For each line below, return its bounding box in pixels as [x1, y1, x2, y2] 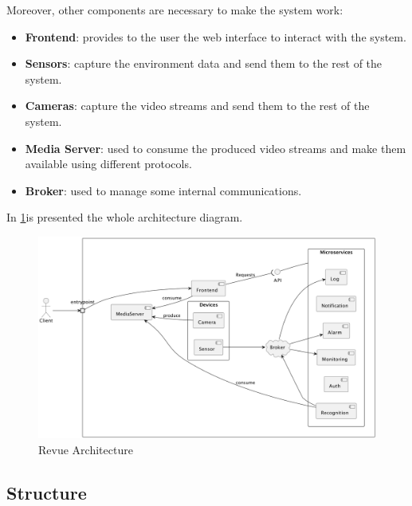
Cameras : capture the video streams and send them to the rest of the [25, 97, 370, 114]
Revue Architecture [38, 441, 133, 457]
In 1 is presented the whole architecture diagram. [6, 209, 243, 226]
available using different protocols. [25, 155, 192, 172]
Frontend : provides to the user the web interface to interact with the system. [25, 28, 406, 45]
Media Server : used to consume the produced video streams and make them [25, 139, 406, 156]
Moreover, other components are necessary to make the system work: [6, 2, 343, 18]
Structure [6, 480, 87, 504]
